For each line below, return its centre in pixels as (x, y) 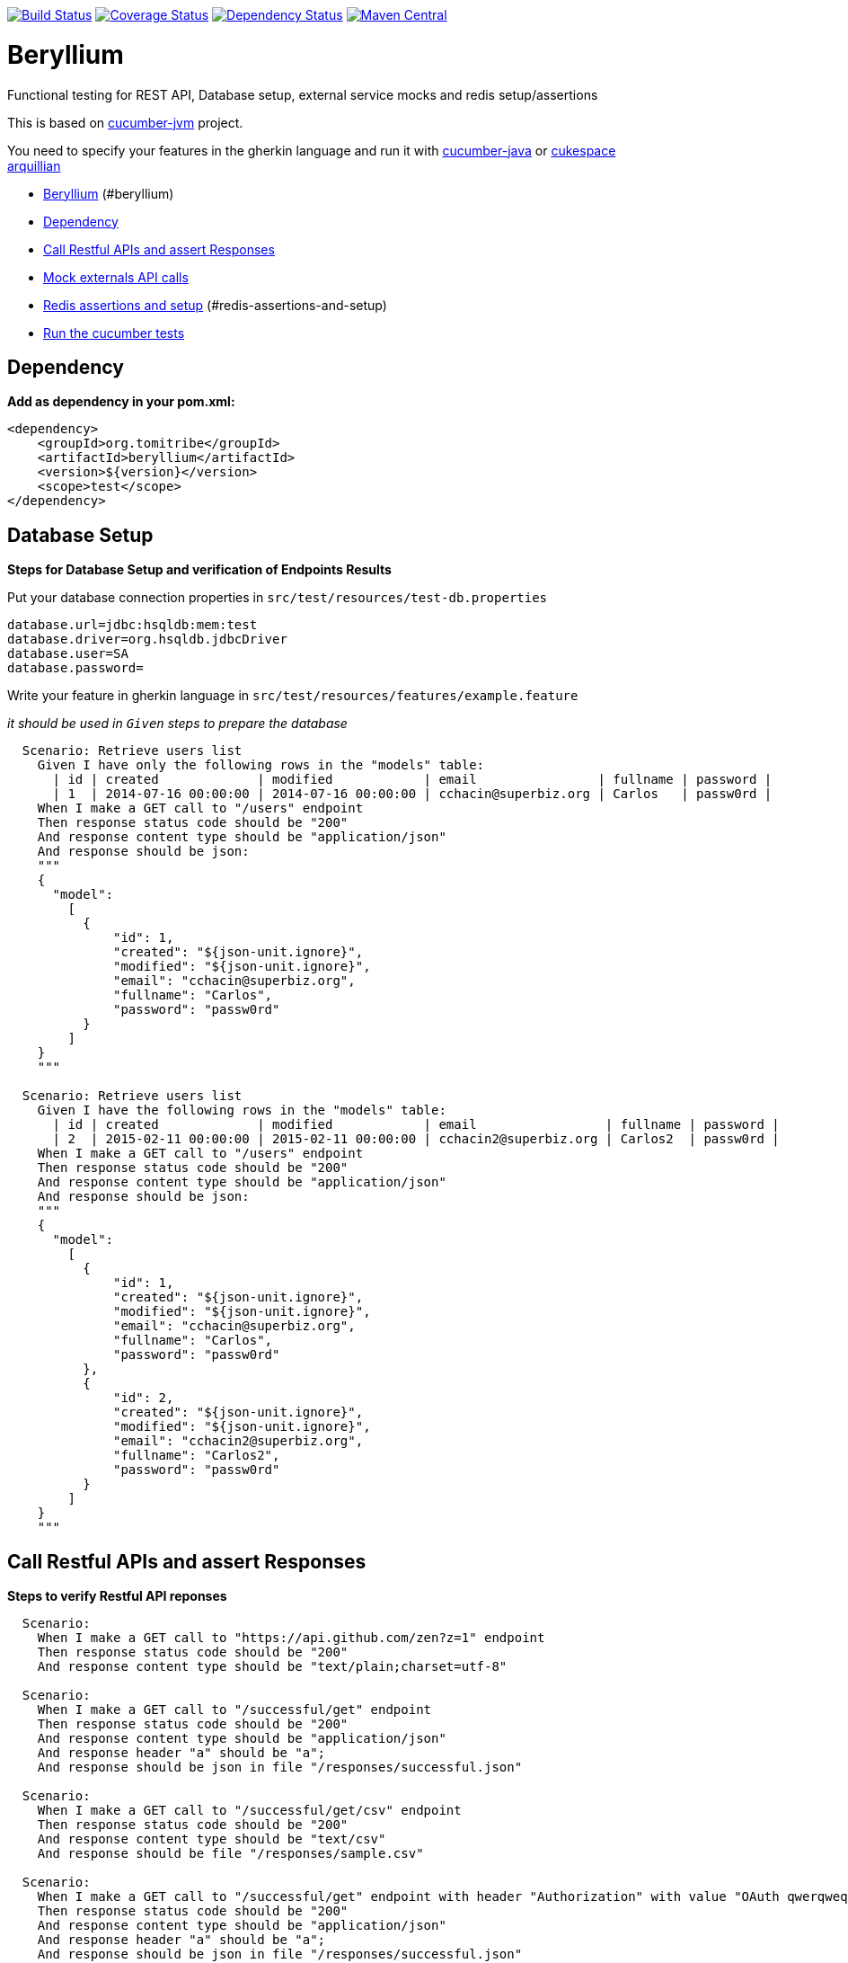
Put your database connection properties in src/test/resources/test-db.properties (278, 598)
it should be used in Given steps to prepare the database (177, 724)
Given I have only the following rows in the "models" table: (261, 765)
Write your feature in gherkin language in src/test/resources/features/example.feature (293, 696)
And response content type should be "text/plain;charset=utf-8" (272, 1667)
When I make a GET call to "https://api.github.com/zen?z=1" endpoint (291, 1638)
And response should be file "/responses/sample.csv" (230, 1854)
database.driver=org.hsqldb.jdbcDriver (147, 640)
